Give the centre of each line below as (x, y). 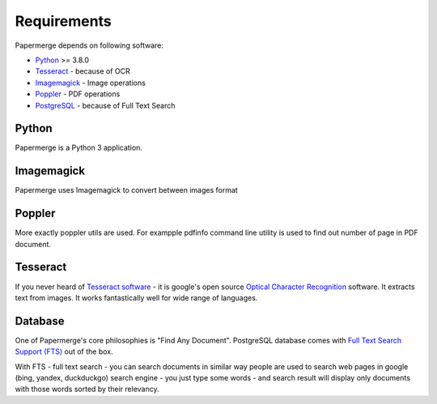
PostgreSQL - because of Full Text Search (105, 105)
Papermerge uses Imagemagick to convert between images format (126, 190)
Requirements (64, 21)
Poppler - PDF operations (78, 94)
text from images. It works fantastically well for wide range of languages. (136, 298)
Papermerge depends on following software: (89, 45)
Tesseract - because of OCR (83, 71)
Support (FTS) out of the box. (64, 351)
